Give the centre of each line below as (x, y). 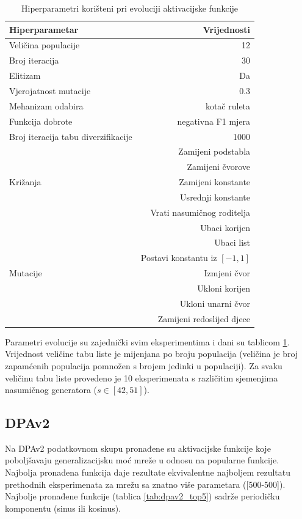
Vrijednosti (227, 29)
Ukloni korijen (224, 288)
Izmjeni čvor (227, 273)
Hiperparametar (44, 29)
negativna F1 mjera (214, 121)
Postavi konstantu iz (179, 258)
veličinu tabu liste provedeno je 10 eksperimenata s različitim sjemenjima (142, 377)
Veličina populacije (45, 45)
